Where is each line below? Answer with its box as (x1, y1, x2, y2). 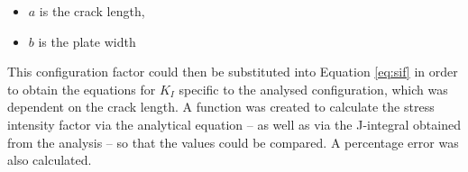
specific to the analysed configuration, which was (179, 79, 448, 98)
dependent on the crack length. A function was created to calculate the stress (7, 97, 435, 116)
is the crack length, (39, 2, 145, 20)
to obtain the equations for (7, 79, 156, 98)
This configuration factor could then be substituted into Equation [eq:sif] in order (7, 62, 458, 81)
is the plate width (38, 32, 136, 50)
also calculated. (7, 150, 92, 169)
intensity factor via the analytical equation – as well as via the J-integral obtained (7, 114, 461, 133)
